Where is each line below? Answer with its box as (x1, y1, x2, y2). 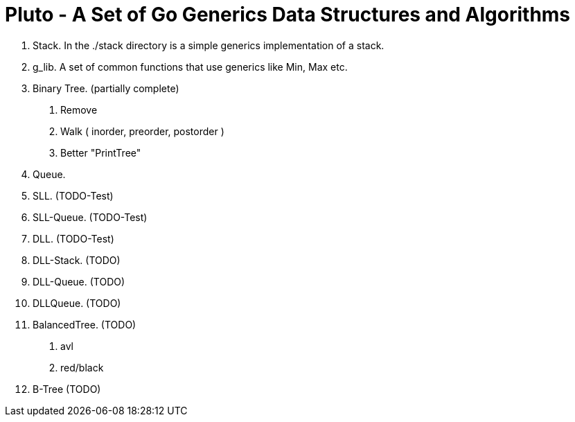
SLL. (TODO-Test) (33, 189, 114, 202)
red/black (60, 361, 104, 373)
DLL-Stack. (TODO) (33, 254, 121, 266)
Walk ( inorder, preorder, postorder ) (60, 125, 224, 137)
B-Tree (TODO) (33, 383, 101, 395)
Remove (60, 103, 98, 116)
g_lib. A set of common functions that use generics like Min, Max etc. (33, 60, 348, 73)
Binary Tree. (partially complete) (33, 82, 179, 94)
